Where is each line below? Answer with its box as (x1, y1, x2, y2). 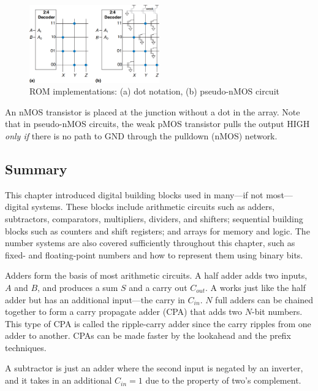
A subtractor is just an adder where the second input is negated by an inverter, (5, 362, 303, 374)
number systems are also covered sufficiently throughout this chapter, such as (5, 236, 295, 249)
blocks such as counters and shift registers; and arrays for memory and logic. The (5, 224, 310, 237)
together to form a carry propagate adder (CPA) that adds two (5, 305, 243, 318)
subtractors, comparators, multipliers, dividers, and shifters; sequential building (5, 212, 303, 225)
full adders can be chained (215, 293, 314, 306)
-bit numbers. (251, 305, 303, 318)
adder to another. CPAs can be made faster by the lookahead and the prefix (5, 329, 291, 342)
